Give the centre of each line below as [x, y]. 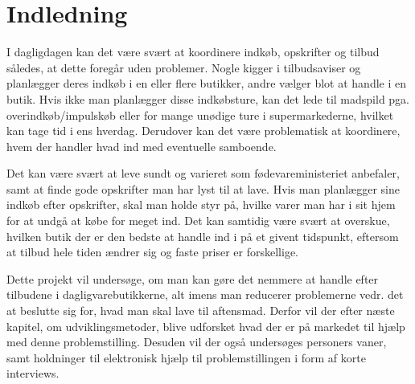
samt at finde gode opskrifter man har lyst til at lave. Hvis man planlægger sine [203, 188]
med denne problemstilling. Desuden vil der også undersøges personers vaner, [197, 342]
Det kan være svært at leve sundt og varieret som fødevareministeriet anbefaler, [203, 173]
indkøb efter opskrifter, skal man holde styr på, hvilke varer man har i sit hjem [201, 204]
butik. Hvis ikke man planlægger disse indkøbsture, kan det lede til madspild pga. [208, 98]
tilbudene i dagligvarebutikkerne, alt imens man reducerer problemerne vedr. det [205, 294]
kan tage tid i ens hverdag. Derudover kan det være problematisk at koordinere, [203, 131]
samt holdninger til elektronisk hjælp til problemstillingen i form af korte [186, 357]
